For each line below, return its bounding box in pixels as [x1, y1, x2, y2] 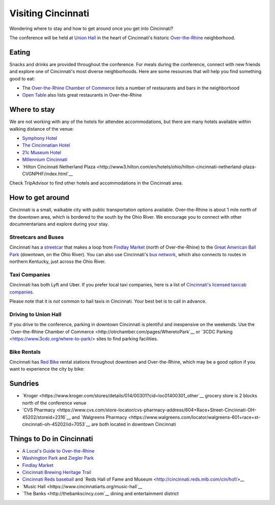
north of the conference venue [22, 400, 87, 406]
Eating [9, 48, 31, 56]
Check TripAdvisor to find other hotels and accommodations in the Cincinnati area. [9, 180, 183, 186]
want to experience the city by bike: [9, 366, 85, 372]
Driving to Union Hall [9, 311, 62, 318]
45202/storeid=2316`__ [22, 414, 71, 420]
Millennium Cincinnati [22, 157, 68, 163]
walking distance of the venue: [9, 126, 74, 132]
